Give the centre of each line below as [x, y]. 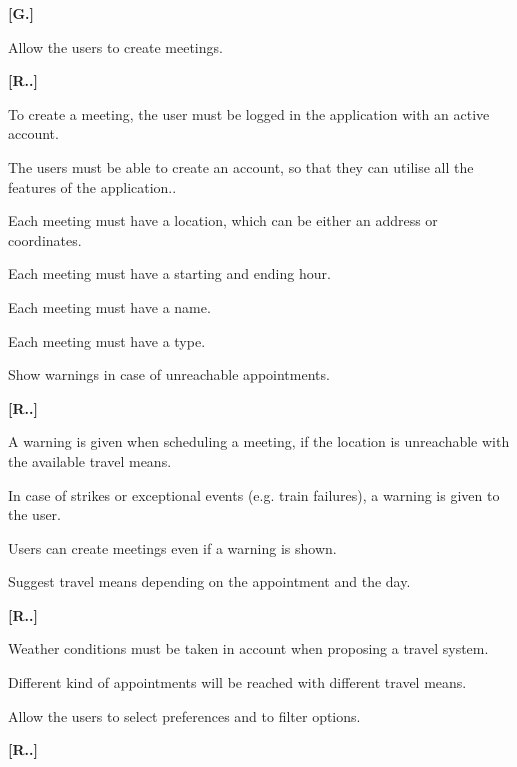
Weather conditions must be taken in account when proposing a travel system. [248, 648]
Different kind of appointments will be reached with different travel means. [237, 682]
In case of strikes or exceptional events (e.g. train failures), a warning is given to [254, 494]
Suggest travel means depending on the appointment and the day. [209, 581]
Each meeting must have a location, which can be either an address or [223, 220]
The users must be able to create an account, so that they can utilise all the [241, 166]
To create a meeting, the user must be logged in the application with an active [249, 113]
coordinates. [45, 239]
